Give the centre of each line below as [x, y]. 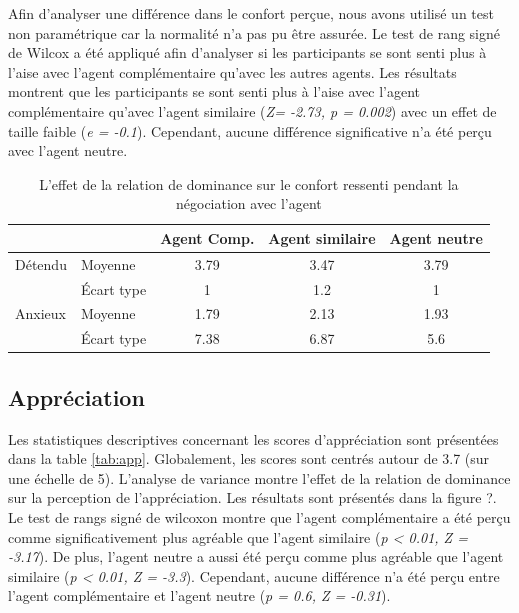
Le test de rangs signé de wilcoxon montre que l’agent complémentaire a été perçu [259, 516]
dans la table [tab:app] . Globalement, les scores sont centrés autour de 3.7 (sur [249, 458]
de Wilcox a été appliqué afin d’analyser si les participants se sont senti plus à [247, 52]
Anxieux [40, 313]
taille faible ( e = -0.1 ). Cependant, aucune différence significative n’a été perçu [250, 130]
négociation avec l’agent [248, 203]
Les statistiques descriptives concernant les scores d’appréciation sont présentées [253, 438]
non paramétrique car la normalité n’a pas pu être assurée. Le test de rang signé [254, 32]
